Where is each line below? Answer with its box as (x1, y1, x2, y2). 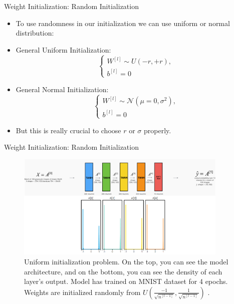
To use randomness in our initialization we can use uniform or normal (16, 18, 230, 28)
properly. (143, 125, 171, 135)
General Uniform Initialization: (16, 44, 111, 55)
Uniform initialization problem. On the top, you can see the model (24, 256, 228, 267)
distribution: (16, 28, 54, 38)
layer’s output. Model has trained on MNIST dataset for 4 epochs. (24, 276, 228, 286)
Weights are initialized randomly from (24, 286, 141, 297)
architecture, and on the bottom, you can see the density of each (24, 266, 222, 276)
